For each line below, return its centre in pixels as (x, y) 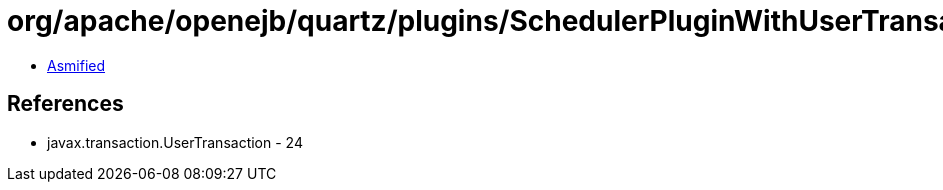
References (65, 104)
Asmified (76, 65)
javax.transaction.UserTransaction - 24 (175, 142)
